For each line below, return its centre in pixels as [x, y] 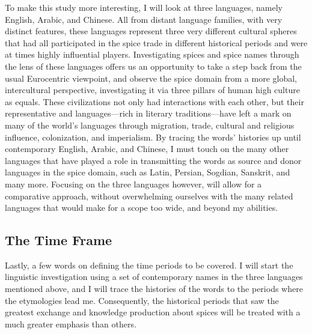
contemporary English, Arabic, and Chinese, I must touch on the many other [147, 149]
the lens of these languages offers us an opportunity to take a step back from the [153, 66]
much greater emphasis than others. [71, 323]
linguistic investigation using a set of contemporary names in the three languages [154, 277]
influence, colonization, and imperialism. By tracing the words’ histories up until [153, 137]
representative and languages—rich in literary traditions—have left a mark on [148, 113]
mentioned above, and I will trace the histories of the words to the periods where [154, 289]
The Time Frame [59, 240]
